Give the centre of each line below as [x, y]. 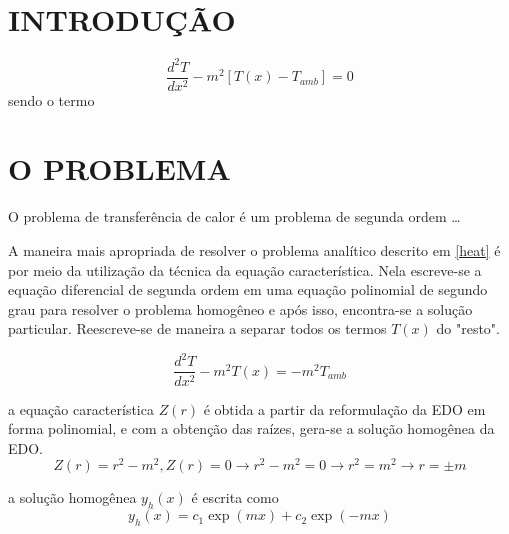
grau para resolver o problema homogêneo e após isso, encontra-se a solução [240, 308]
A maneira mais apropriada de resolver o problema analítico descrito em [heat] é [254, 250]
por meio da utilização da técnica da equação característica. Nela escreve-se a [245, 269]
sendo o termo [51, 99]
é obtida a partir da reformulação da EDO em [344, 408]
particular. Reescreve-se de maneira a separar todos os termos [197, 328]
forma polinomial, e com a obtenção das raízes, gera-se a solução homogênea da [251, 428]
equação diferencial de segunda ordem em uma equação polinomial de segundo [248, 289]
